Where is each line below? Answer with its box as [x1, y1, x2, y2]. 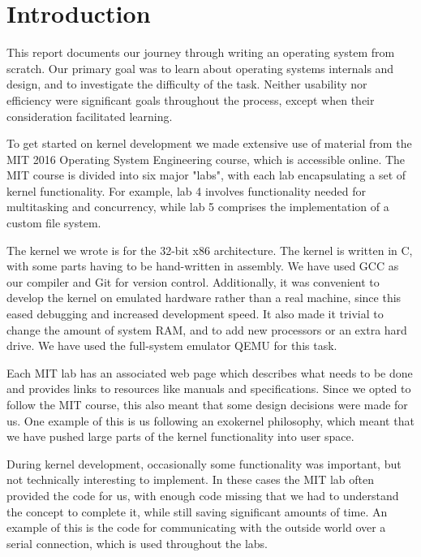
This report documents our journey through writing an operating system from [6, 44, 395, 61]
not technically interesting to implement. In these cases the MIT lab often [6, 471, 374, 488]
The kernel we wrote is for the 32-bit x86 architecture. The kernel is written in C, [6, 241, 413, 258]
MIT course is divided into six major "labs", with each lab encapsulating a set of [6, 166, 406, 184]
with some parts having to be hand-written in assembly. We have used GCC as [6, 257, 399, 274]
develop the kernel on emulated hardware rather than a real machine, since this [6, 289, 402, 306]
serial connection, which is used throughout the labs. [6, 534, 268, 551]
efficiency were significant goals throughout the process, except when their [6, 91, 375, 108]
